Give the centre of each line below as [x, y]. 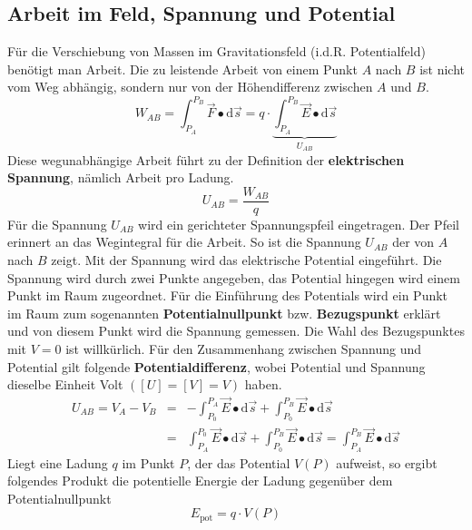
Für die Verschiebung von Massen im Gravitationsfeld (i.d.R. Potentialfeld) [216, 51]
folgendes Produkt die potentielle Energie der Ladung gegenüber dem [200, 481]
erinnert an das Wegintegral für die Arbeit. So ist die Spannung [184, 242]
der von [413, 242]
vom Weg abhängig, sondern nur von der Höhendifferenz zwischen [190, 87]
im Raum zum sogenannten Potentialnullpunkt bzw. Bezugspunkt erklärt [224, 313]
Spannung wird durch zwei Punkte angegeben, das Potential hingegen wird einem [234, 277]
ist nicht [442, 69]
